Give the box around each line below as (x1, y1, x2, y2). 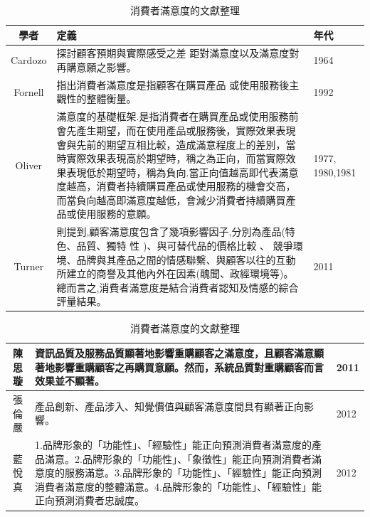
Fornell (14, 84, 44, 99)
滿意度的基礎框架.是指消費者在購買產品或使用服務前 (56, 109, 299, 124)
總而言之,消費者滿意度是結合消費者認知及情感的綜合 (56, 279, 299, 294)
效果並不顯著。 (35, 373, 105, 388)
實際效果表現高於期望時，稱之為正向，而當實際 (66, 151, 286, 166)
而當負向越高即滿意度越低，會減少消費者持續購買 (56, 192, 286, 207)
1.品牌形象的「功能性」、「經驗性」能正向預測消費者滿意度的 (35, 437, 312, 452)
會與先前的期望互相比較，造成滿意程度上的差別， (56, 137, 286, 151)
